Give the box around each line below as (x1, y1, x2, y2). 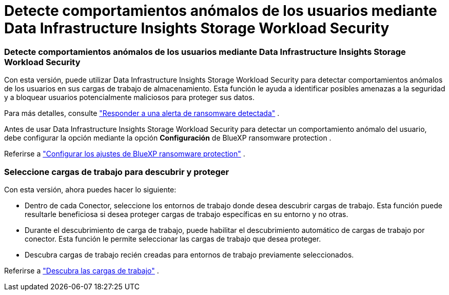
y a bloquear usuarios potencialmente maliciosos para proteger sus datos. (4, 93, 255, 102)
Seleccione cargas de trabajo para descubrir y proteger (4, 166, 229, 177)
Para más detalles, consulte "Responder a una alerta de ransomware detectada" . (4, 109, 280, 118)
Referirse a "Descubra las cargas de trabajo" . (4, 266, 159, 275)
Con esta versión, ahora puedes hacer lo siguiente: (4, 185, 177, 194)
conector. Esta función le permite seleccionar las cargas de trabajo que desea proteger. (25, 234, 321, 243)
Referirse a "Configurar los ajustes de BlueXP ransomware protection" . (4, 149, 245, 159)
